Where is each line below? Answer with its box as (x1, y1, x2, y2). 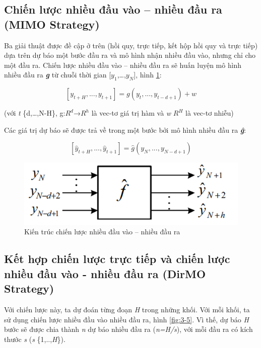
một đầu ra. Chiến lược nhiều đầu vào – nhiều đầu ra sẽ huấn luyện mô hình (4, 59, 242, 70)
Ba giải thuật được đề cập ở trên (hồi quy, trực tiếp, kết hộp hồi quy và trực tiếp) (4, 40, 258, 50)
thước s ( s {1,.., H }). (4, 333, 66, 344)
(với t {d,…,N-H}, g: (4, 108, 66, 118)
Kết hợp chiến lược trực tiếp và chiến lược (4, 251, 230, 267)
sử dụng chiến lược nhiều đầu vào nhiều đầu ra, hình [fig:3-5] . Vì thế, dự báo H (4, 314, 249, 324)
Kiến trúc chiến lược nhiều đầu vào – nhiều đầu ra (24, 226, 180, 237)
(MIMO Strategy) (4, 16, 100, 32)
